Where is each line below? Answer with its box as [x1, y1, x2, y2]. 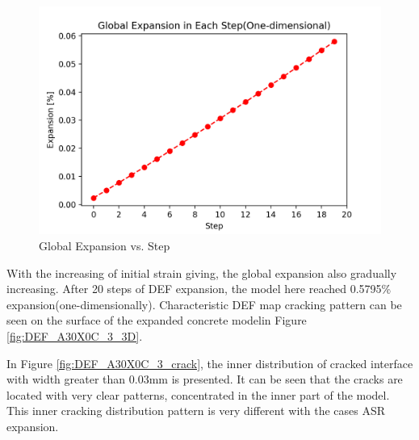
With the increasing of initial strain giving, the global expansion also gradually [6, 264, 397, 281]
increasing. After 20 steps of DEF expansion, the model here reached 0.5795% [6, 280, 392, 297]
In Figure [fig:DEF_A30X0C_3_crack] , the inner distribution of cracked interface [6, 354, 413, 371]
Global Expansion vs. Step [39, 237, 170, 254]
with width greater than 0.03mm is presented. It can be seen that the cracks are [6, 371, 403, 388]
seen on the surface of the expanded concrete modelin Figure [6, 312, 307, 329]
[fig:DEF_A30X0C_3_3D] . [6, 327, 143, 344]
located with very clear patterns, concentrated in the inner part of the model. [6, 386, 390, 403]
